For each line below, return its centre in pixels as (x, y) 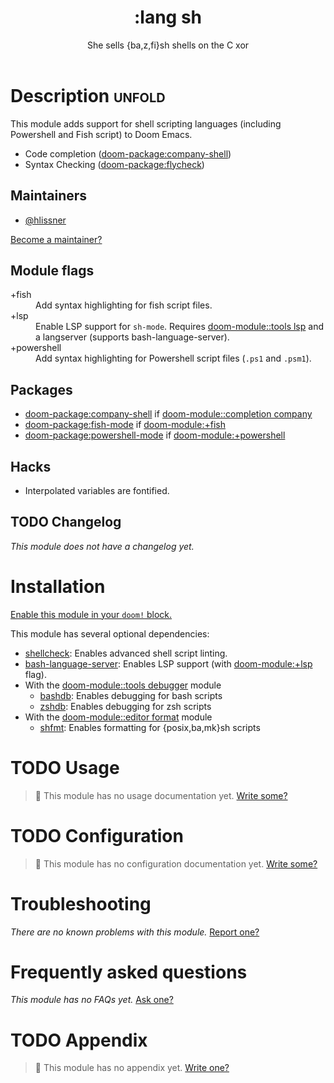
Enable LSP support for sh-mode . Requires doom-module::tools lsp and (179, 327)
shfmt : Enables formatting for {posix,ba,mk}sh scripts (150, 727)
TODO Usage (65, 767)
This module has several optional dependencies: (110, 633)
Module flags (52, 270)
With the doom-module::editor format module (118, 717)
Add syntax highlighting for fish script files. (124, 305)
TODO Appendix (79, 1040)
